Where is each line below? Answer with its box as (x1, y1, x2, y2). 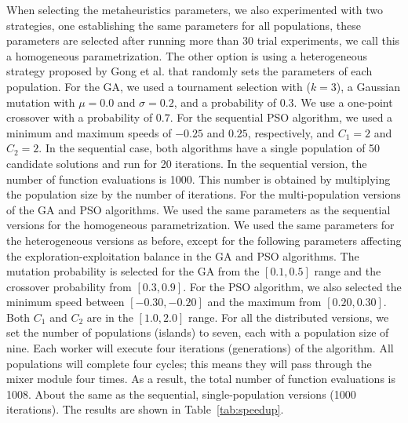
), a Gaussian (336, 78, 400, 94)
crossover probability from (6, 278, 132, 294)
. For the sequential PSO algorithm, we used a (169, 109, 393, 126)
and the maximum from (207, 294, 322, 310)
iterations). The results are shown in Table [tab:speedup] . (6, 401, 284, 418)
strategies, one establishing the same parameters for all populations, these (6, 16, 361, 33)
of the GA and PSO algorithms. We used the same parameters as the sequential (6, 201, 391, 217)
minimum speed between (6, 294, 125, 310)
